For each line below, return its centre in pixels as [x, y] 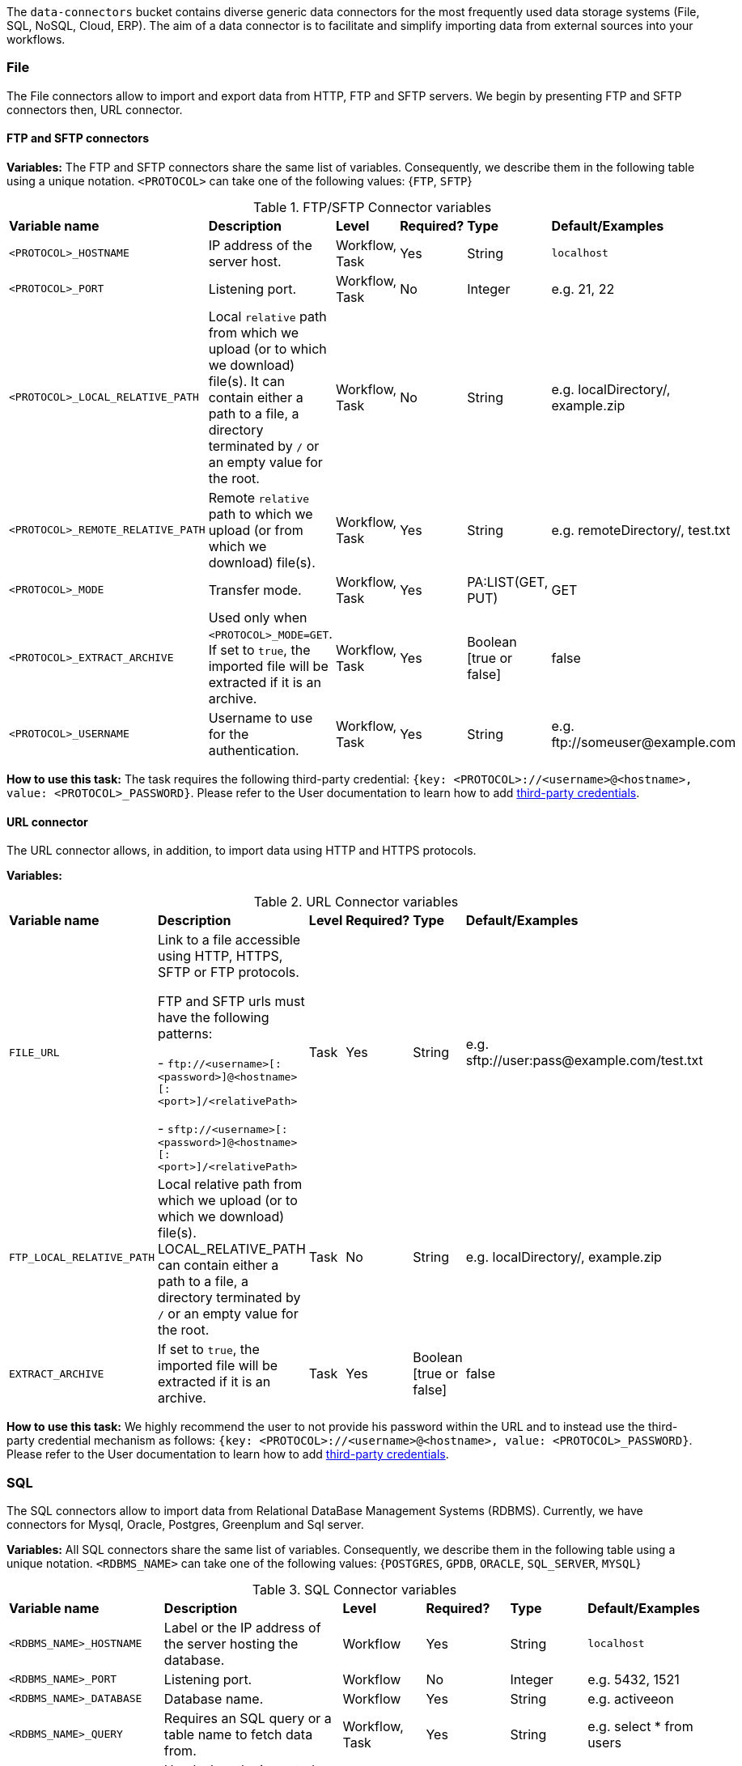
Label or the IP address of [242, 1627]
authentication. [254, 750]
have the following [214, 1018]
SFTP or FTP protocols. [229, 972]
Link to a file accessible [229, 940]
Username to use [261, 717]
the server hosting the [231, 1643]
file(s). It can [246, 381]
